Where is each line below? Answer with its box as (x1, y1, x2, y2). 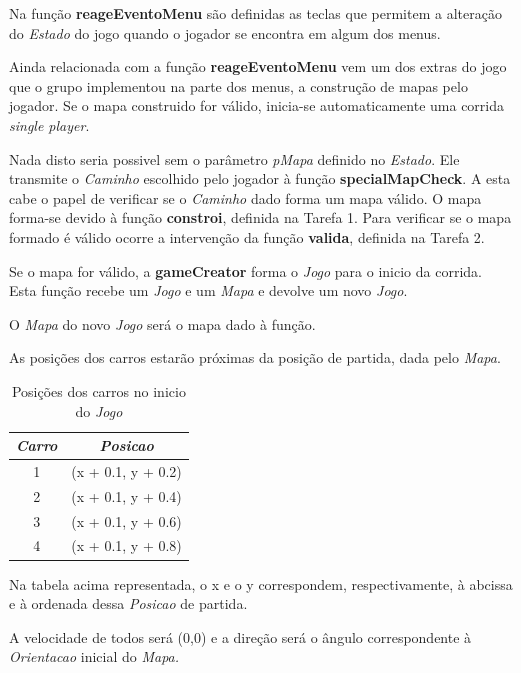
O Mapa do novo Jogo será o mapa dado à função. (9, 313, 316, 334)
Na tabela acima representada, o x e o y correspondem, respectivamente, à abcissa (9, 573, 513, 594)
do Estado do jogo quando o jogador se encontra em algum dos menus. (9, 22, 441, 43)
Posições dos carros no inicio (11, 380, 186, 401)
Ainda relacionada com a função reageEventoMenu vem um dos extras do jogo (9, 56, 507, 77)
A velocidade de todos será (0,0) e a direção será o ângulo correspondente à (9, 626, 472, 647)
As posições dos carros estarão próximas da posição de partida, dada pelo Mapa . (9, 347, 501, 368)
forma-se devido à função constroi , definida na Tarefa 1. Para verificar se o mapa (9, 207, 512, 228)
